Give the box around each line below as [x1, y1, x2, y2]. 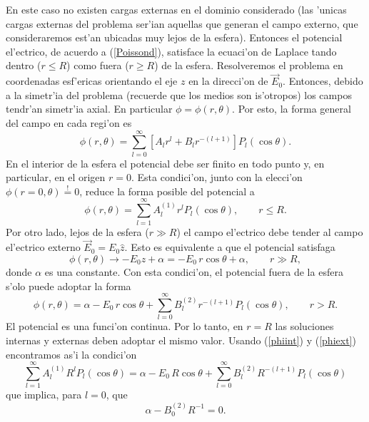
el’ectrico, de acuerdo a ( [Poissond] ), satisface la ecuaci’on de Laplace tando [6, 43, 337, 58]
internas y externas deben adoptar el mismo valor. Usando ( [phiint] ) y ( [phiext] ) [6, 332, 356, 347]
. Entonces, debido [283, 73, 363, 88]
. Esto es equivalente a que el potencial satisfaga [124, 240, 335, 254]
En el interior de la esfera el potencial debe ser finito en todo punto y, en [6, 155, 325, 170]
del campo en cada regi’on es [6, 115, 132, 130]
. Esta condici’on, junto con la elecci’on [131, 170, 303, 185]
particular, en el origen [6, 170, 106, 185]
